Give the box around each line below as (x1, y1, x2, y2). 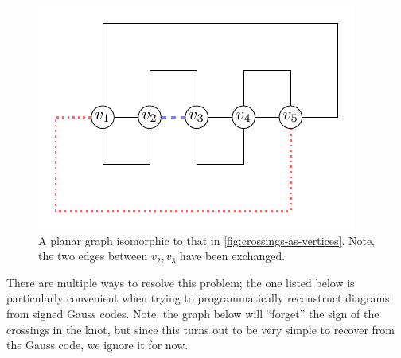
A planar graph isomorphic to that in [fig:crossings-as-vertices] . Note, (38, 232, 375, 248)
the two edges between (38, 247, 148, 264)
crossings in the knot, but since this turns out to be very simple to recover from (6, 321, 395, 337)
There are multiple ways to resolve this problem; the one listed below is (6, 274, 355, 290)
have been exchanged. (179, 247, 286, 264)
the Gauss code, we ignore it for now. (6, 337, 189, 353)
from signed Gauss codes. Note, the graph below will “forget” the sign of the (6, 305, 380, 321)
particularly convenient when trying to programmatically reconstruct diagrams (6, 290, 390, 306)
